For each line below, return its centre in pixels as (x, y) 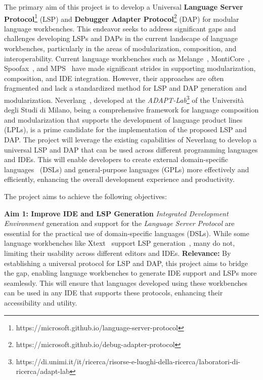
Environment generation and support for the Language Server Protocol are (119, 223)
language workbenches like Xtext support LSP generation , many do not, (120, 243)
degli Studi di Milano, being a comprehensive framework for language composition (131, 110)
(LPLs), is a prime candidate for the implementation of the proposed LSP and (125, 129)
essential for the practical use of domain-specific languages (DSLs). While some (127, 233)
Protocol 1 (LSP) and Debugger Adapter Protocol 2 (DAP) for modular (122, 18)
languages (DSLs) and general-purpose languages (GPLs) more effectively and (127, 169)
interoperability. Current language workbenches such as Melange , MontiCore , (127, 58)
